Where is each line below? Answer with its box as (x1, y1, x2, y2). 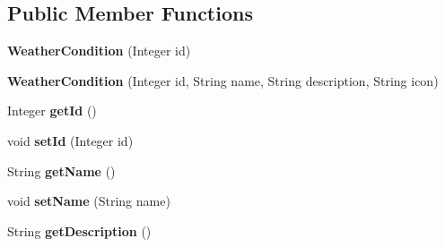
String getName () (7, 161, 116, 180)
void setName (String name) (7, 192, 170, 210)
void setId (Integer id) (7, 131, 134, 149)
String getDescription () (7, 221, 152, 240)
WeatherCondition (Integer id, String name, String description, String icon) (7, 71, 439, 89)
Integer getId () (7, 101, 97, 120)
